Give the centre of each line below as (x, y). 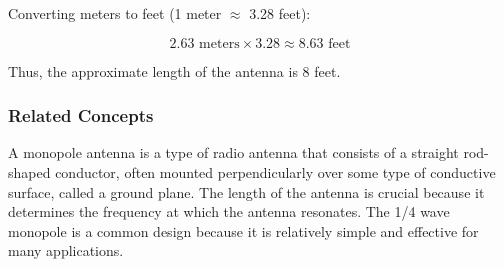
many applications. (66, 250)
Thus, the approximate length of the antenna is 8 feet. (174, 70)
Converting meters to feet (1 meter (115, 13)
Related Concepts (81, 115)
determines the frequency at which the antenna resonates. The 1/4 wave (229, 211)
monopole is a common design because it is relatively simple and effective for (243, 230)
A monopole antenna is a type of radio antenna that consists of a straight (233, 152)
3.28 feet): (280, 13)
